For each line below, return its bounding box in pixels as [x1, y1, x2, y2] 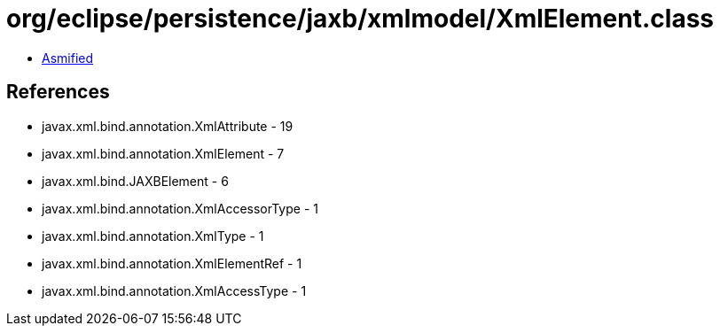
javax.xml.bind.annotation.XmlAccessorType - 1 [42, 200, 318, 216]
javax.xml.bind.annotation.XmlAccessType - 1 [42, 283, 307, 298]
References [6, 81, 110, 104]
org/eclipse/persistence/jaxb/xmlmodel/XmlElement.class [6, 4, 714, 34]
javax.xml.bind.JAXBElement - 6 [42, 173, 229, 189]
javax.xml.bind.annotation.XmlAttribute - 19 [42, 118, 293, 134]
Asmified [42, 50, 94, 66]
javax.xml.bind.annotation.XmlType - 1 [42, 228, 264, 244]
